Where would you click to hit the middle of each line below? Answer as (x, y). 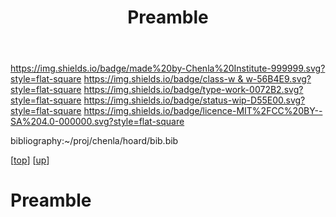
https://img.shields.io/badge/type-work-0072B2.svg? (193, 90)
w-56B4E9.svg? (278, 79)
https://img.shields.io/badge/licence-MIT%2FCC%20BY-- (203, 111)
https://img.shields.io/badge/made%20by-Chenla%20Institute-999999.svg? (168, 68)
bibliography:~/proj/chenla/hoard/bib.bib (94, 141)
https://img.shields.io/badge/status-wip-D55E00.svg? (194, 100)
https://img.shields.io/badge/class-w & (163, 79)
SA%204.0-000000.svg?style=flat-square (97, 122)
